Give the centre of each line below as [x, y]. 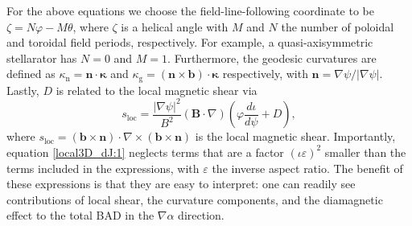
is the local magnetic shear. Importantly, [295, 136]
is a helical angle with [175, 26]
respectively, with [265, 74]
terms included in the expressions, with [103, 168]
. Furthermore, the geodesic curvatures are [272, 58]
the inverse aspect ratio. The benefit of [307, 168]
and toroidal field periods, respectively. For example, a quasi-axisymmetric [190, 42]
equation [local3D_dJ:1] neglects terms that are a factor [145, 152]
